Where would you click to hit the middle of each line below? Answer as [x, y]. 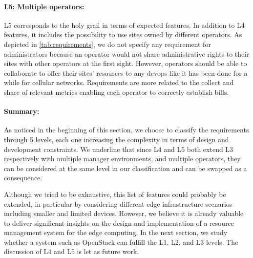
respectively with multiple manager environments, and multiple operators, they [122, 159]
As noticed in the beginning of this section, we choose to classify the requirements [126, 130]
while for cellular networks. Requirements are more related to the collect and [119, 82]
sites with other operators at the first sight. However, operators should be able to [126, 63]
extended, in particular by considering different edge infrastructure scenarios [118, 204]
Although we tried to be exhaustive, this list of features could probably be [115, 194]
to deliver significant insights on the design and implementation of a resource [119, 223]
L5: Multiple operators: [44, 6]
